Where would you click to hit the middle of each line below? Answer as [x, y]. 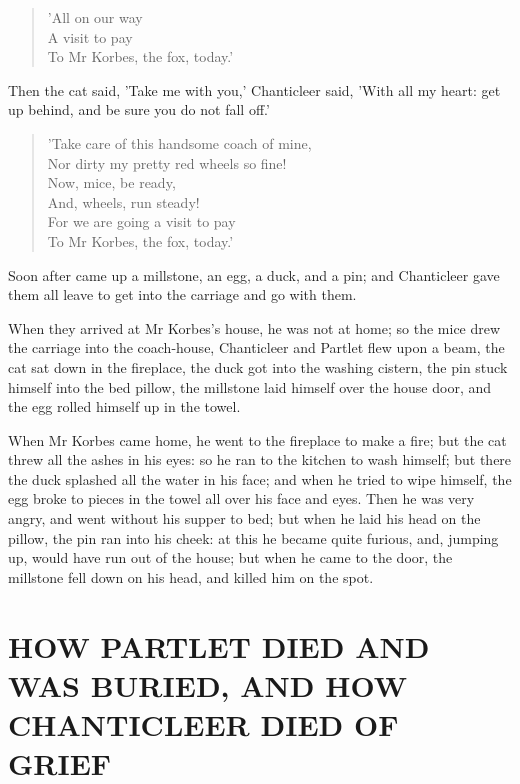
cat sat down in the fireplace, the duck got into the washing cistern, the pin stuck [258, 366]
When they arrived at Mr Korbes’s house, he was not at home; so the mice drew [254, 327]
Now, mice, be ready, [111, 182]
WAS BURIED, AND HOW [207, 684]
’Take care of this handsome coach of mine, [179, 142]
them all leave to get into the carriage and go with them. [182, 294]
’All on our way [95, 17]
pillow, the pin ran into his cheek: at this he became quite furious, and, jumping [253, 537]
